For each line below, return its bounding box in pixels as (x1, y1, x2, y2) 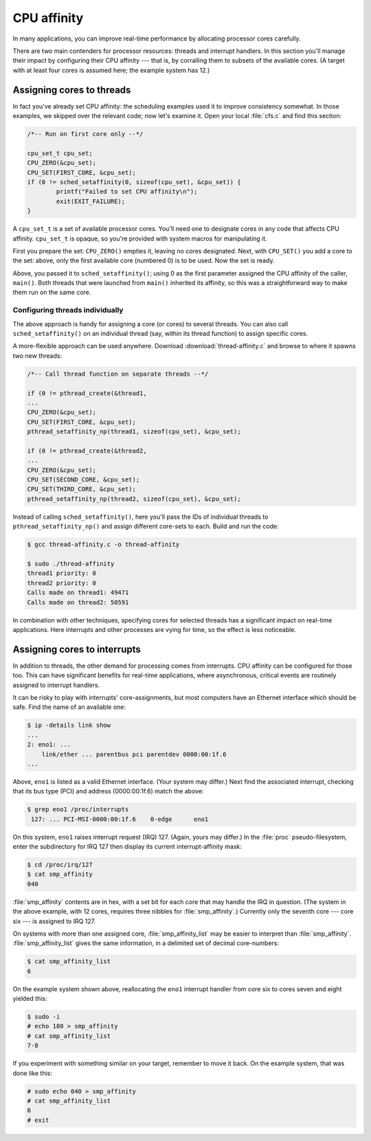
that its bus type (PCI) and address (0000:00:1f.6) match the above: (12, 787, 204, 795)
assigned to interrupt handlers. (12, 681, 100, 689)
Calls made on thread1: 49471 (27, 589, 129, 597)
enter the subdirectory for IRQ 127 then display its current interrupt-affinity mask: (12, 842, 242, 851)
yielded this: (12, 995, 47, 1003)
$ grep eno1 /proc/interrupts (27, 806, 129, 813)
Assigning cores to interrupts (12, 643, 141, 655)
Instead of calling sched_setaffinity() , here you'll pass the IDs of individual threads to (12, 512, 269, 521)
